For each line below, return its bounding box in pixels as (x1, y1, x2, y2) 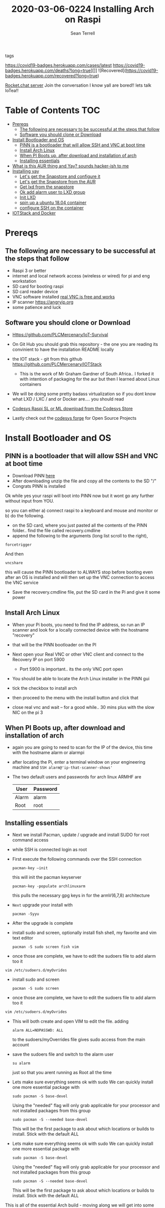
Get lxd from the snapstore (19, 184, 74, 190)
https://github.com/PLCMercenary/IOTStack (12, 361, 102, 367)
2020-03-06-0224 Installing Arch (11, 3, 154, 15)
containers (19, 381, 42, 387)
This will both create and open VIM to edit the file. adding (12, 1018, 129, 1024)
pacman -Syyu (12, 911, 39, 917)
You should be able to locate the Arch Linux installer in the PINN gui (12, 675, 150, 681)
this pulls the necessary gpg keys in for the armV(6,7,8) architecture (12, 893, 150, 899)
